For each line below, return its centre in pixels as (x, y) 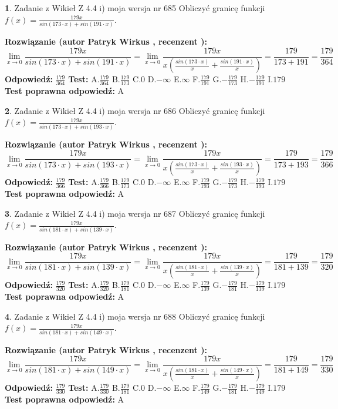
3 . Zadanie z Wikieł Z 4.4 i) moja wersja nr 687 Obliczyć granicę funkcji (135, 213)
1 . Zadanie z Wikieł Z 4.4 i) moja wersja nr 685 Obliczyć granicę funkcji (135, 8)
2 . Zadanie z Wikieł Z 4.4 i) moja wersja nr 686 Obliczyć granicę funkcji (135, 110)
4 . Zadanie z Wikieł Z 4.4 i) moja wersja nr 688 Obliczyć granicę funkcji (135, 316)
